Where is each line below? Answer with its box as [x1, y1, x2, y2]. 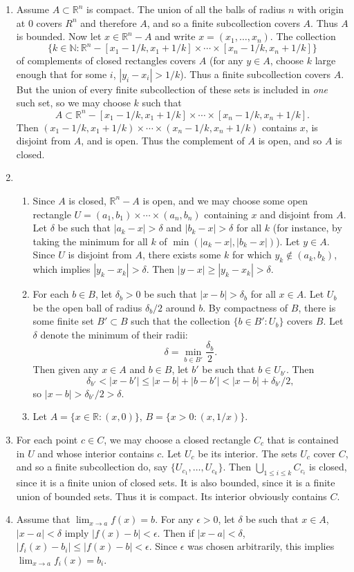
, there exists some [142, 247, 221, 262]
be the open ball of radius [32, 300, 142, 314]
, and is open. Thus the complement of [81, 133, 245, 148]
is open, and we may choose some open [142, 193, 308, 207]
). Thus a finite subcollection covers [180, 66, 331, 81]
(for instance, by [272, 220, 342, 235]
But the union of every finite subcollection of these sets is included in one [16, 82, 328, 96]
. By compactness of [203, 300, 288, 314]
